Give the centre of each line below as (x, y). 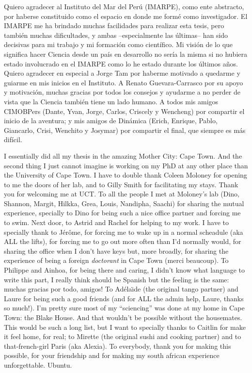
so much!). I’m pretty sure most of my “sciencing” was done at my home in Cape (124, 308)
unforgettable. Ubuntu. (38, 365)
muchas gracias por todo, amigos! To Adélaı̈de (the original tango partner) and (121, 289)
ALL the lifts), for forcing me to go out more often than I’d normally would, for (123, 241)
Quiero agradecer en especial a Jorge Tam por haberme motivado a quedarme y (122, 73)
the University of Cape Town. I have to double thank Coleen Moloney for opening (126, 175)
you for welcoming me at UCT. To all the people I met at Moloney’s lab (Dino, (122, 194)
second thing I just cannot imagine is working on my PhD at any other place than (126, 165)
